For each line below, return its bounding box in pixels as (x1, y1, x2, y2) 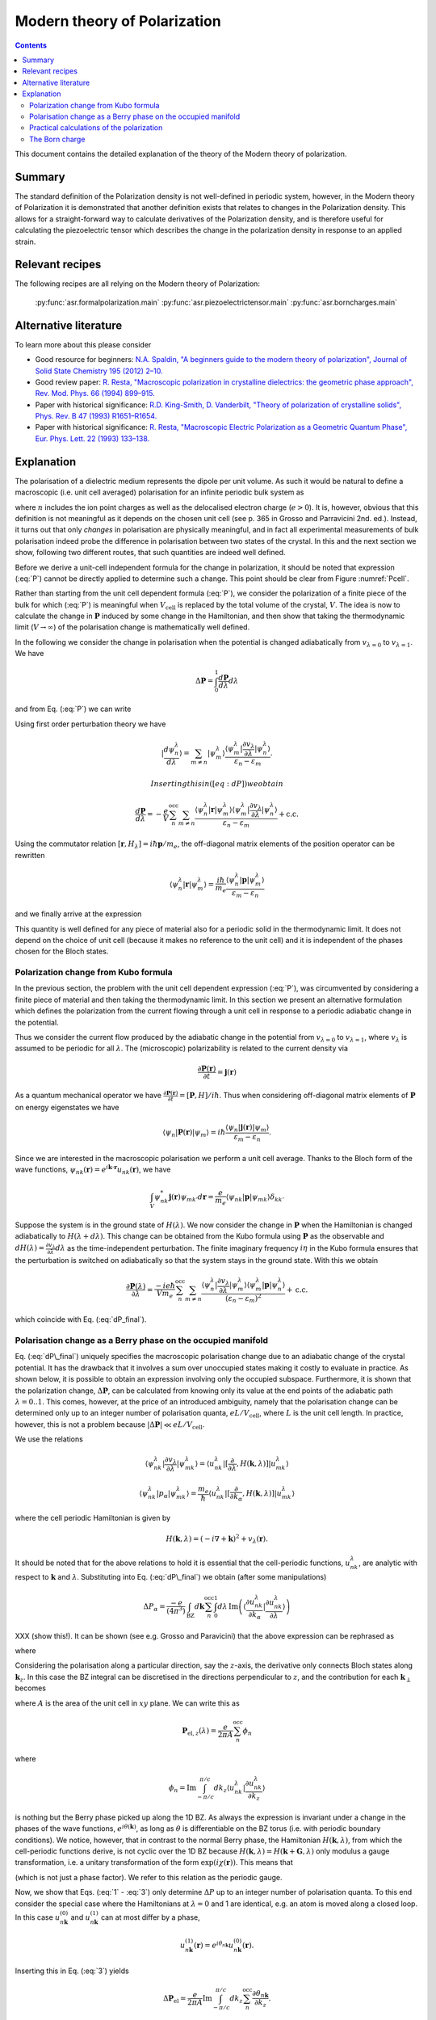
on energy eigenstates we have (15, 1103, 120, 1113)
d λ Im (217, 1601, 238, 1611)
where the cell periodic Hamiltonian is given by (15, 1513, 171, 1523)
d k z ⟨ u (213, 1782, 235, 1794)
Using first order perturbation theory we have (15, 719, 166, 729)
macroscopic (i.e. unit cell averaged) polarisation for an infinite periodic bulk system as (15, 487, 304, 497)
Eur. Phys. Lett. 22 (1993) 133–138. (35, 433, 150, 444)
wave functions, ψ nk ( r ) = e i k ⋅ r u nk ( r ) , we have (15, 1164, 171, 1176)
